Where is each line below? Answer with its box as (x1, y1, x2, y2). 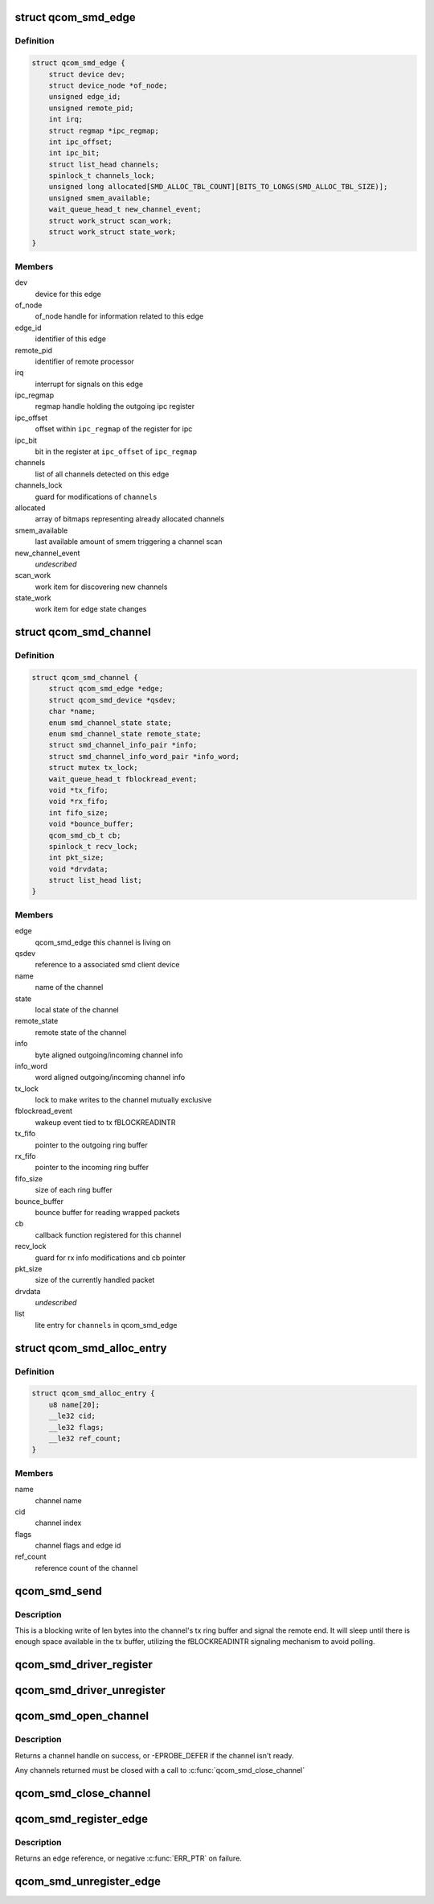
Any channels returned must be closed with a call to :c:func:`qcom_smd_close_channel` (14, 1765, 305, 1774)
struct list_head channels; (48, 159, 160, 169)
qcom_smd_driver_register (14, 1658, 153, 1671)
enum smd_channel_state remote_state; (48, 729, 202, 738)
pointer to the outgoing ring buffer (35, 1140, 148, 1150)
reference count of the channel (35, 1563, 138, 1572)
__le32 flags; (48, 1423, 104, 1432)
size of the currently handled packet (35, 1276, 155, 1285)
